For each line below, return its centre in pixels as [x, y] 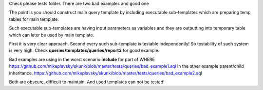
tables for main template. [34, 19]
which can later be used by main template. [52, 35]
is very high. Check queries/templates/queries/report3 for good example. [84, 50]
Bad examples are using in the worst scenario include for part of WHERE [82, 59]
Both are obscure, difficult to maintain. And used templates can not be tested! [87, 82]
